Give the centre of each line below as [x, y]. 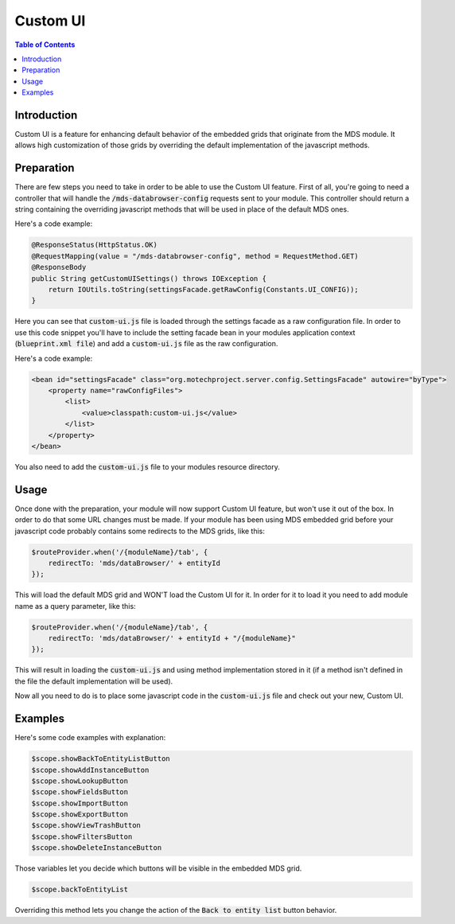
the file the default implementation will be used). [94, 681]
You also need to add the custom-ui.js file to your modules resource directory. [147, 466]
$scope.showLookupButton [80, 781]
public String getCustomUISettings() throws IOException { [149, 278]
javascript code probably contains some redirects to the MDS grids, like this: [140, 531]
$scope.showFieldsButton [80, 792]
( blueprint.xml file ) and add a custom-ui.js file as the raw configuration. [146, 344]
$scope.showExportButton [80, 815]
